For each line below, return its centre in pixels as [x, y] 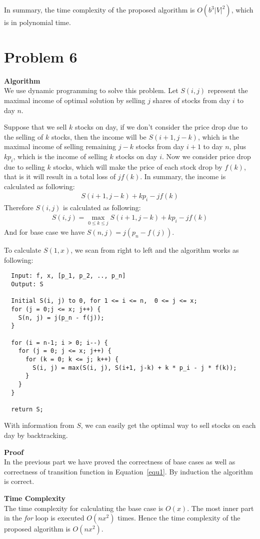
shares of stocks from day [191, 100]
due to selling [24, 166]
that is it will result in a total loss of [60, 176]
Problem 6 [41, 56]
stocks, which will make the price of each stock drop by [138, 166]
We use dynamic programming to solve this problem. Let [91, 90]
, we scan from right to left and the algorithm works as [155, 250]
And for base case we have [44, 232]
